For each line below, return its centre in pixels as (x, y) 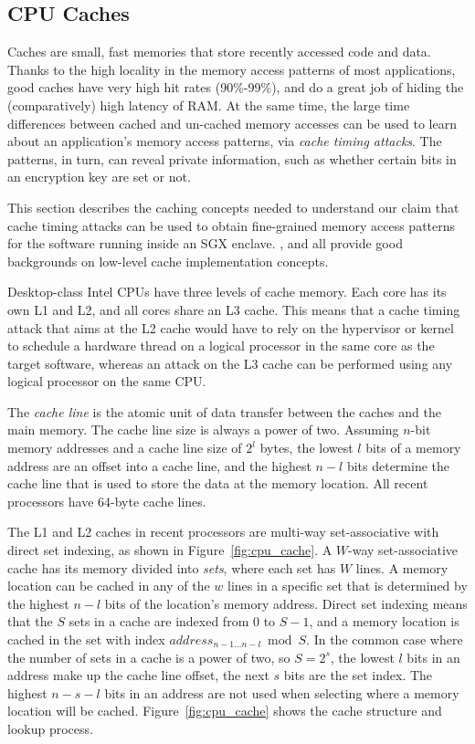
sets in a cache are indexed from (159, 621)
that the (30, 621)
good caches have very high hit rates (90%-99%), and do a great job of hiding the (236, 87)
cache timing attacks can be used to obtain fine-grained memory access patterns (232, 225)
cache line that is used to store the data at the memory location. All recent (218, 483)
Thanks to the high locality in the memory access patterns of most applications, (232, 69)
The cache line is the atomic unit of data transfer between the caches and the (224, 411)
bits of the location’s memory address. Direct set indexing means (286, 603)
